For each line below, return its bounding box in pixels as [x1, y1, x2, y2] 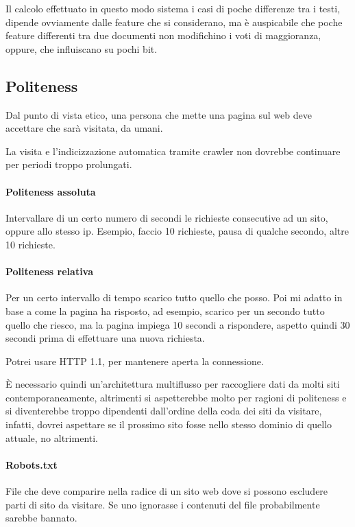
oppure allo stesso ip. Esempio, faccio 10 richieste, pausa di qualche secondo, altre [5, 224, 349, 238]
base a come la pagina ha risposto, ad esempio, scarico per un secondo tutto [5, 303, 325, 318]
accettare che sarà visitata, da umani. [5, 121, 163, 135]
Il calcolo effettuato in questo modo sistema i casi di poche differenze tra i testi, [5, 1, 341, 15]
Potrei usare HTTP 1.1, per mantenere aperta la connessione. [5, 353, 264, 368]
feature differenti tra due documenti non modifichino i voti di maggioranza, [5, 28, 321, 43]
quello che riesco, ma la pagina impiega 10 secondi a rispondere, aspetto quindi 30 [5, 317, 350, 331]
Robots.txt [5, 457, 58, 471]
